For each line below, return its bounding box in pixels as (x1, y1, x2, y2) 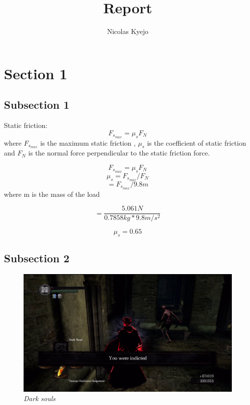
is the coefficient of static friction (147, 137, 246, 148)
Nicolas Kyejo (107, 26, 149, 36)
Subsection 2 (4, 250, 70, 266)
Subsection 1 (4, 97, 70, 112)
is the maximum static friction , (40, 137, 136, 148)
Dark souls (24, 393, 56, 404)
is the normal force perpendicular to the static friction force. (28, 148, 210, 158)
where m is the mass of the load (4, 188, 100, 199)
